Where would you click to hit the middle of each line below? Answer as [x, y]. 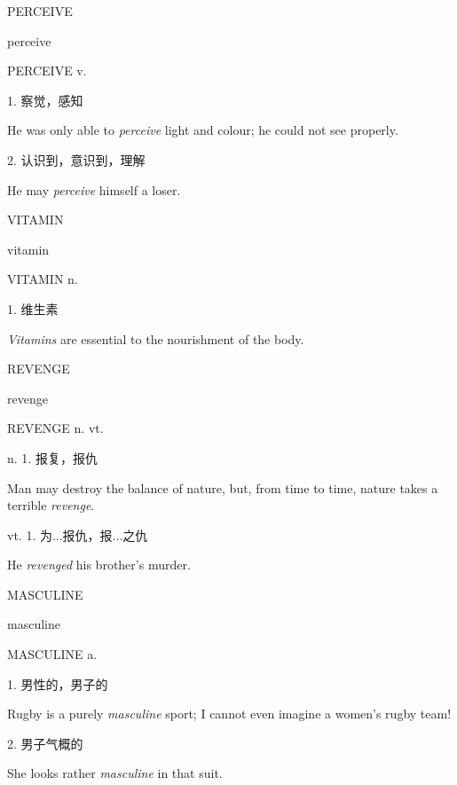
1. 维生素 [33, 308]
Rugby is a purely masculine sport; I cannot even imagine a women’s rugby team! [229, 714]
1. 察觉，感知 [45, 100]
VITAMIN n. [43, 279]
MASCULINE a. [52, 654]
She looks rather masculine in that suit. [115, 773]
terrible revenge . [51, 505]
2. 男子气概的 [45, 743]
